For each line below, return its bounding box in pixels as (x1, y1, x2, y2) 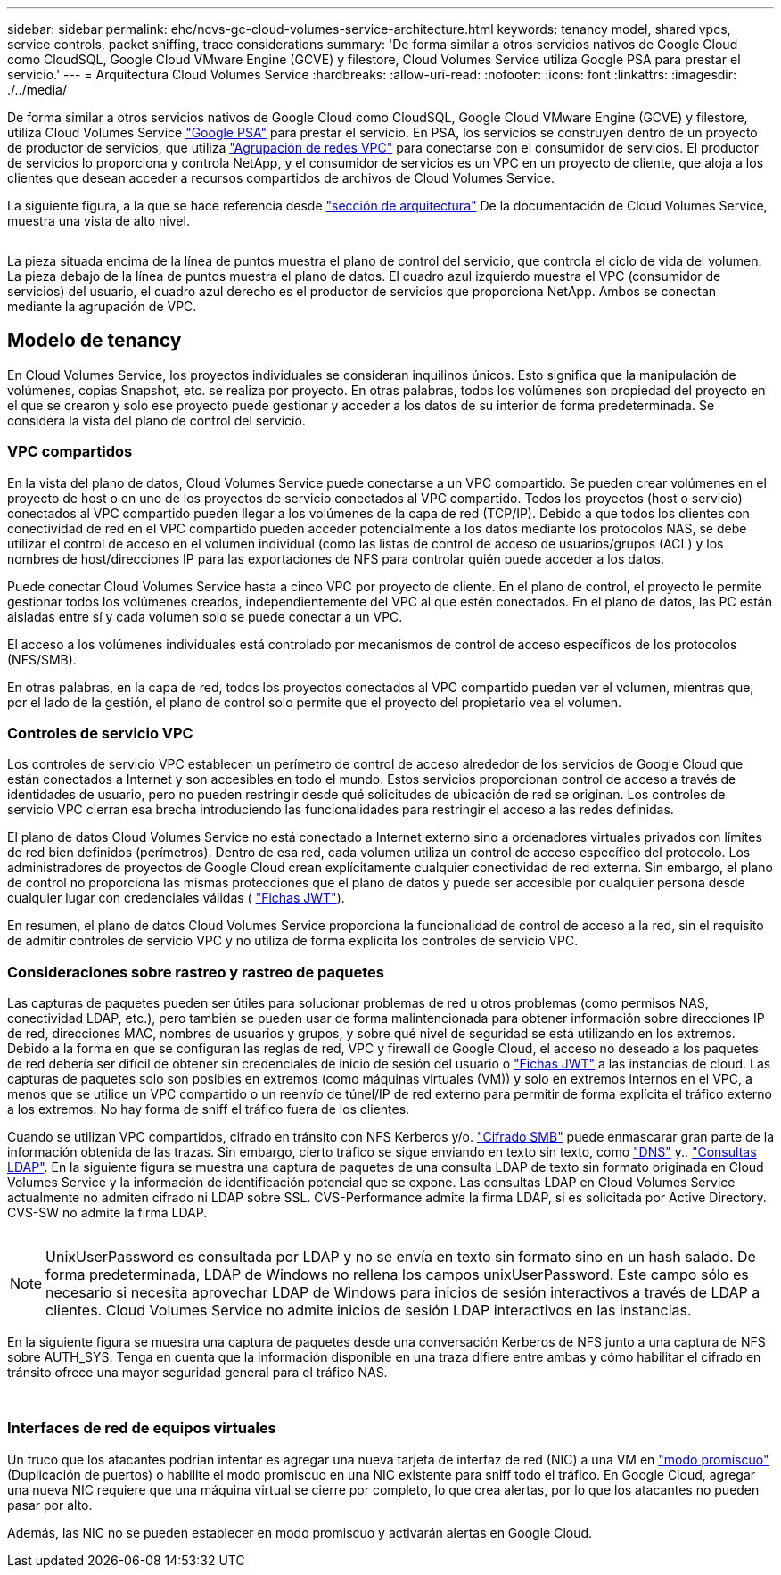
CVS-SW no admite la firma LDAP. (7, 1205, 208, 1221)
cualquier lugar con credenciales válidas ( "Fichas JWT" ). (7, 890, 345, 906)
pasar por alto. (7, 1497, 93, 1513)
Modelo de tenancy (7, 329, 182, 352)
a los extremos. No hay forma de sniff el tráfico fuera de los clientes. (7, 1101, 410, 1117)
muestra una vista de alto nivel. (7, 213, 190, 228)
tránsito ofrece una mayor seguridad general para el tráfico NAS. (7, 1365, 388, 1381)
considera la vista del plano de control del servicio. (7, 412, 306, 428)
